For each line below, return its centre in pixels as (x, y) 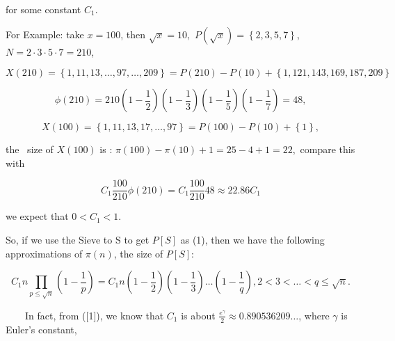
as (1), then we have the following (252, 240)
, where (314, 315)
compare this (328, 149)
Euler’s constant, (41, 329)
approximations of (44, 253)
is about (198, 315)
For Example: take (45, 34)
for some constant (43, 9)
